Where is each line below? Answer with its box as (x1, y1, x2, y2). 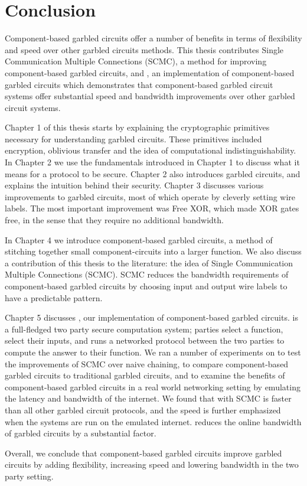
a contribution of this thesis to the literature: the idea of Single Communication (5, 256, 293, 269)
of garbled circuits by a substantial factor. (5, 427, 156, 439)
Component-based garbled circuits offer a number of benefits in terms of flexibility (5, 32, 302, 44)
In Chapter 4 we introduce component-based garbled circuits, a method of (5, 233, 273, 246)
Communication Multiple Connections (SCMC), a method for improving (5, 55, 267, 67)
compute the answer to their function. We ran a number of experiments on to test (5, 345, 301, 358)
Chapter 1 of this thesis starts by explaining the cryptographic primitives (5, 121, 270, 133)
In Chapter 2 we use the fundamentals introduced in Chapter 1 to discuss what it (5, 156, 300, 168)
